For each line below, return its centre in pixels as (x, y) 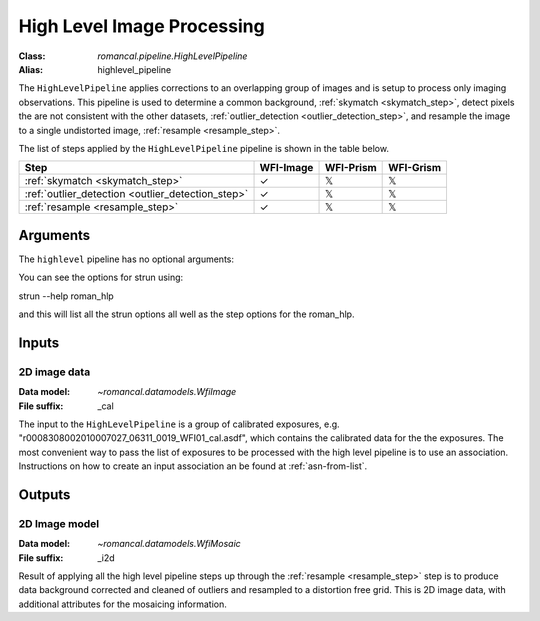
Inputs (39, 342)
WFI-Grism (415, 168)
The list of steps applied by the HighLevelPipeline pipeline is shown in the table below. (204, 148)
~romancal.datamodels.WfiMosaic (169, 544)
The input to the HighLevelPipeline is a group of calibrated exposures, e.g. (179, 424)
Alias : (31, 69)
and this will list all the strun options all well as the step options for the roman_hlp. (186, 314)
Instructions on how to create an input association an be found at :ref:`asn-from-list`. (193, 466)
